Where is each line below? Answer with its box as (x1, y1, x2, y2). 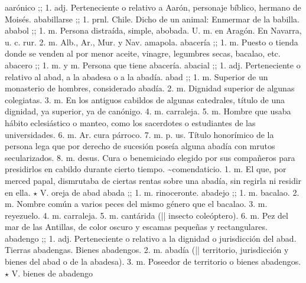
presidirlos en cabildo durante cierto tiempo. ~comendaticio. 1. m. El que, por (5, 163, 287, 175)
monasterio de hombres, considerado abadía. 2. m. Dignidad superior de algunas (5, 82, 295, 94)
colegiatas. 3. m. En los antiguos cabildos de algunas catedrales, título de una (5, 93, 285, 106)
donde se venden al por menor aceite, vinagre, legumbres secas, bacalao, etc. (5, 47, 281, 60)
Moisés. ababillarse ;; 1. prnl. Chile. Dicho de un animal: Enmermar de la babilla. (5, 12, 300, 25)
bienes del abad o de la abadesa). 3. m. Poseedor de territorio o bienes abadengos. (5, 255, 301, 268)
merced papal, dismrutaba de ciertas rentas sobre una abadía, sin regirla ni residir (5, 174, 302, 186)
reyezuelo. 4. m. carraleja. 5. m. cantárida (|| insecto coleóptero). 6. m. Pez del (5, 209, 288, 221)
